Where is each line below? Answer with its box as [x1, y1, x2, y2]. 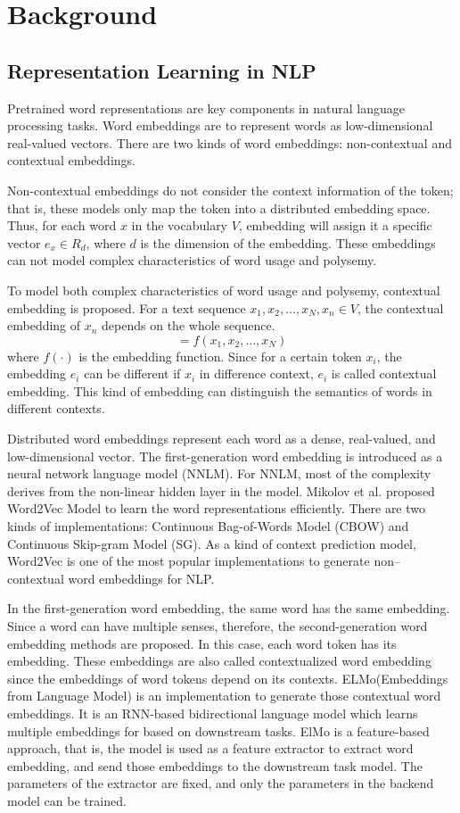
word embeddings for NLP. [68, 568, 215, 587]
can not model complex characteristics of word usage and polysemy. [7, 251, 377, 270]
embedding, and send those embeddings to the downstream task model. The [7, 756, 423, 775]
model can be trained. [7, 791, 127, 809]
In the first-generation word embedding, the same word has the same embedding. [7, 599, 450, 618]
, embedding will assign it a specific [238, 216, 432, 235]
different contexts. [7, 399, 105, 418]
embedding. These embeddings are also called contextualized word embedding [7, 651, 431, 670]
